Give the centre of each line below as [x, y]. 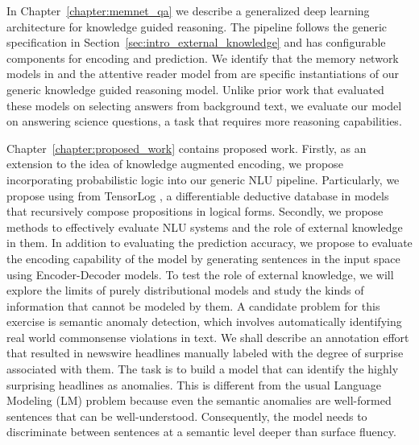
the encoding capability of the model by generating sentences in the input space [203, 258]
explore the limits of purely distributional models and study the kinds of [185, 290]
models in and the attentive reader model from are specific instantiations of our [203, 74]
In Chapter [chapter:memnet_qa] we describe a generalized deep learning [188, 10]
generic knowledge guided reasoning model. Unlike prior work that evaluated [195, 89]
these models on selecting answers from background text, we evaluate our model [204, 105]
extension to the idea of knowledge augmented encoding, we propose [175, 164]
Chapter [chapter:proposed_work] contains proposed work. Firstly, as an [187, 148]
